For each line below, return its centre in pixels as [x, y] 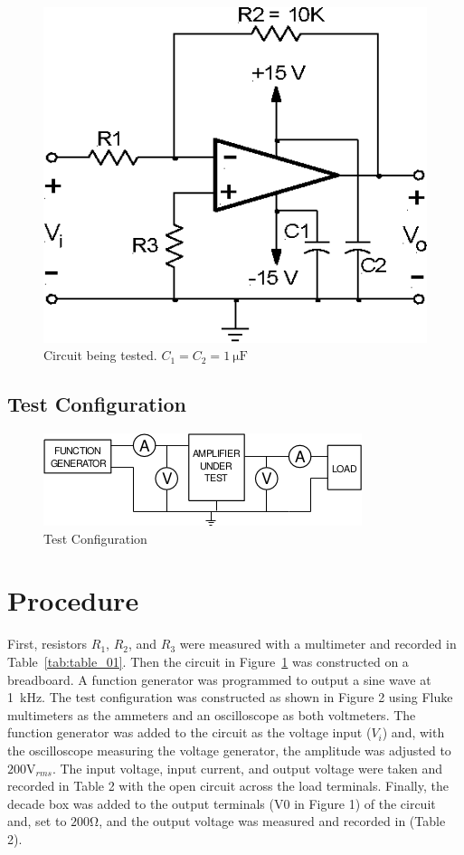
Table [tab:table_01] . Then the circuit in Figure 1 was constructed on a [208, 661]
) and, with [413, 732]
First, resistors [47, 644]
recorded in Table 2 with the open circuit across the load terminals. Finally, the [228, 786]
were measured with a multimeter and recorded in [318, 644]
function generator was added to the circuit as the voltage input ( [189, 732]
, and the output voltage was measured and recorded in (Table [272, 821]
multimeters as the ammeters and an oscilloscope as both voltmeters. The [212, 714]
